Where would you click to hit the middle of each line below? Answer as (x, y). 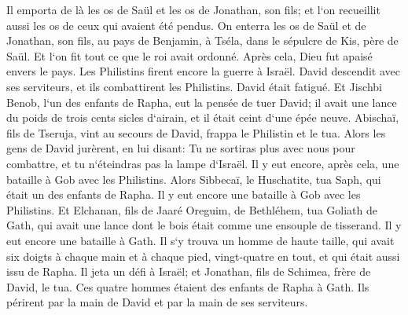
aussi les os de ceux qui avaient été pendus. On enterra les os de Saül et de (186, 25)
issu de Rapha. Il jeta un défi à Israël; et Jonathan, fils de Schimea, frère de (189, 271)
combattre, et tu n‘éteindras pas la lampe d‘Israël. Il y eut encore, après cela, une (203, 163)
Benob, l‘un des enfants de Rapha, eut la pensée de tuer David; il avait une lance (202, 102)
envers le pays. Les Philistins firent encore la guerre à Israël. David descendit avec (204, 71)
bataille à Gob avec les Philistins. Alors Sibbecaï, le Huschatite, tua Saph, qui (194, 179)
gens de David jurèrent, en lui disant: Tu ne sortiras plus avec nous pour (181, 148)
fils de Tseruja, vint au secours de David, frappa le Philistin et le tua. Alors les (196, 132)
